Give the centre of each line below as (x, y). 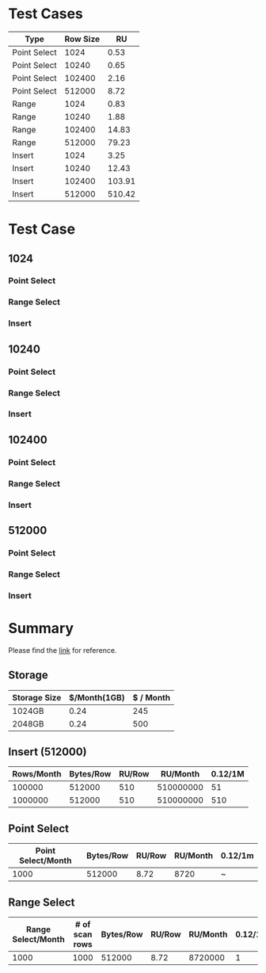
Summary (41, 628)
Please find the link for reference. (63, 650)
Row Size (82, 39)
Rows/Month (37, 774)
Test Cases (46, 14)
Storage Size (37, 697)
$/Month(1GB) (97, 697)
